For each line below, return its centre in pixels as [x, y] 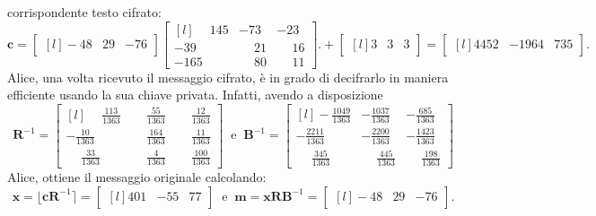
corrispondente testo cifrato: [84, 12]
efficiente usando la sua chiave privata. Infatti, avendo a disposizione [195, 95]
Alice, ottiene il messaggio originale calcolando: [137, 177]
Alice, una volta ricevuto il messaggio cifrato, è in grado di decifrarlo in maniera [228, 77]
